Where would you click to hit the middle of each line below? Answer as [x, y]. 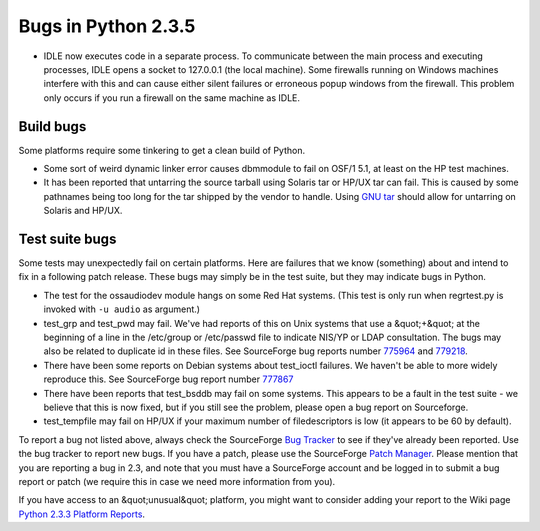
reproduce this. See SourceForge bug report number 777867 [168, 379]
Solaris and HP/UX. [83, 211]
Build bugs [52, 126]
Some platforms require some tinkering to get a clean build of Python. [161, 150]
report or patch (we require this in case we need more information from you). [177, 481]
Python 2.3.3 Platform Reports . [81, 514]
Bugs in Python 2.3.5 [107, 26]
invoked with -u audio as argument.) [121, 309]
